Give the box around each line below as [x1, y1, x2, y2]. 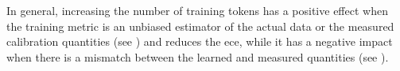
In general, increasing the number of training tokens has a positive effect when [6, 2, 388, 18]
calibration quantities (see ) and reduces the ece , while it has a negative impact [6, 33, 393, 50]
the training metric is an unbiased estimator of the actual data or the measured [6, 17, 394, 34]
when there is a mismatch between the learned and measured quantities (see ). [6, 48, 389, 65]
